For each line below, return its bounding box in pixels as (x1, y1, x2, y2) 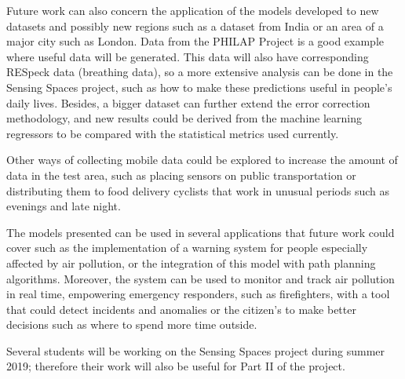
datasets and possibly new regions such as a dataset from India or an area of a (6, 17, 384, 34)
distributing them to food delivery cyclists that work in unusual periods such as (6, 182, 390, 199)
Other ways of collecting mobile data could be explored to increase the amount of (6, 151, 398, 168)
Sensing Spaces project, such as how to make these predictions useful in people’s (6, 78, 392, 95)
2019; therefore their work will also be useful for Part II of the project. (6, 358, 345, 374)
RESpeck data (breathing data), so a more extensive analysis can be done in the (6, 64, 393, 80)
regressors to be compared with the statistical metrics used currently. (6, 125, 339, 141)
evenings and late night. (6, 198, 121, 214)
